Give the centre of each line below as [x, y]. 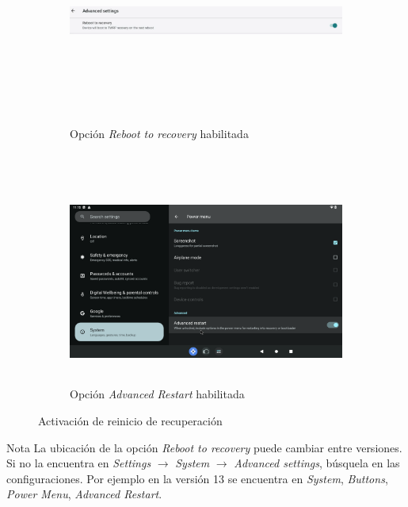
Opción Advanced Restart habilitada [157, 394]
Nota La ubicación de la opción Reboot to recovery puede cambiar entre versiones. [204, 447]
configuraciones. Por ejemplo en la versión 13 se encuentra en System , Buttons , [197, 478]
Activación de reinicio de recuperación [130, 420]
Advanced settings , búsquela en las [317, 463]
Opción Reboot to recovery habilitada [159, 133]
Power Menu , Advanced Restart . [84, 494]
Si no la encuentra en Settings [79, 463]
